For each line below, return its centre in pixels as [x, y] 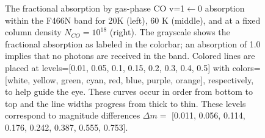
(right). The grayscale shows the [170, 32]
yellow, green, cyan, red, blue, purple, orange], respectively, [143, 79]
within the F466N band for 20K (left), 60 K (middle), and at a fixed [133, 20]
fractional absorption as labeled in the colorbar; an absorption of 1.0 [133, 43]
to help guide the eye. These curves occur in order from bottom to [129, 91]
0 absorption [221, 8]
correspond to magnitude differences [73, 115]
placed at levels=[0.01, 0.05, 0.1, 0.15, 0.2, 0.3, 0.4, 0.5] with [117, 67]
